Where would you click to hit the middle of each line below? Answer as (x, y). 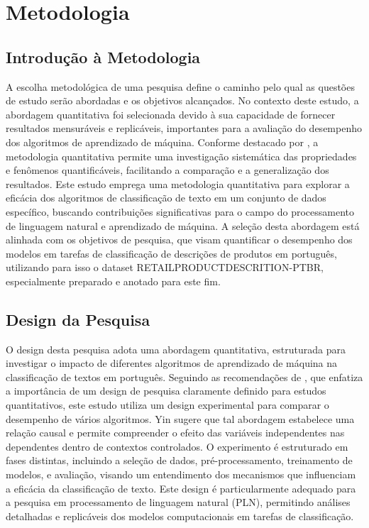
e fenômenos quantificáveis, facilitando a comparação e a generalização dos (167, 170)
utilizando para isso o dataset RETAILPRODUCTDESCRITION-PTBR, (165, 267)
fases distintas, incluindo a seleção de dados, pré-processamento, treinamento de (179, 460)
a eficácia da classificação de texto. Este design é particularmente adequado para (181, 488)
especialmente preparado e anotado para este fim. (113, 281)
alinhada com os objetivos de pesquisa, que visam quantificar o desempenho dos (179, 240)
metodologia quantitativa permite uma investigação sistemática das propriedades (181, 156)
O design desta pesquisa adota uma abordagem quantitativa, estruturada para (176, 349)
